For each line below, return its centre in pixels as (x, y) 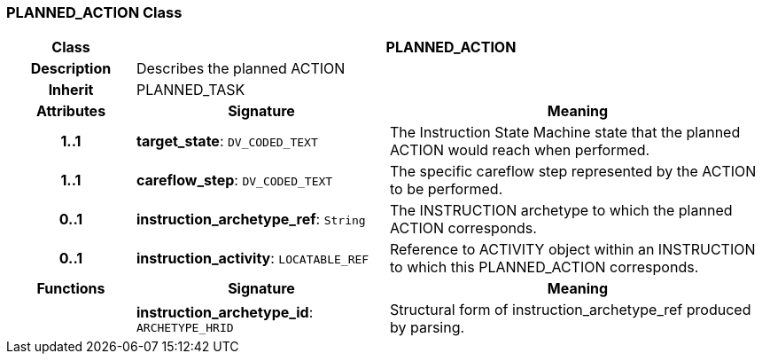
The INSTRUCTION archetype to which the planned (561, 211)
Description (71, 69)
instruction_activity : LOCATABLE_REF (253, 259)
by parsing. (427, 328)
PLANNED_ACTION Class (94, 12)
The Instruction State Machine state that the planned (565, 133)
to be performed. (446, 189)
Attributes (71, 111)
